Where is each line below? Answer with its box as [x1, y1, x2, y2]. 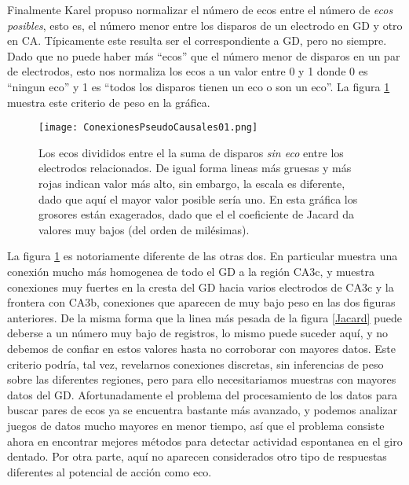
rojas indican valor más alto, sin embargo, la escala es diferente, [38, 175, 345, 191]
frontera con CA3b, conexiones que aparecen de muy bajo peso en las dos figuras [7, 294, 396, 310]
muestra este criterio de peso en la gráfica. [7, 94, 210, 110]
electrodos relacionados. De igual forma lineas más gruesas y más [38, 160, 352, 176]
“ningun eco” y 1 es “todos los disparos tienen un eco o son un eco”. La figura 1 [7, 78, 390, 94]
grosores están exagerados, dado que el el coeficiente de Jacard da [38, 206, 354, 222]
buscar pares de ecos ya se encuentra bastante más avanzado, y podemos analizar [7, 402, 398, 418]
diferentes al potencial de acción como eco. [7, 463, 212, 479]
